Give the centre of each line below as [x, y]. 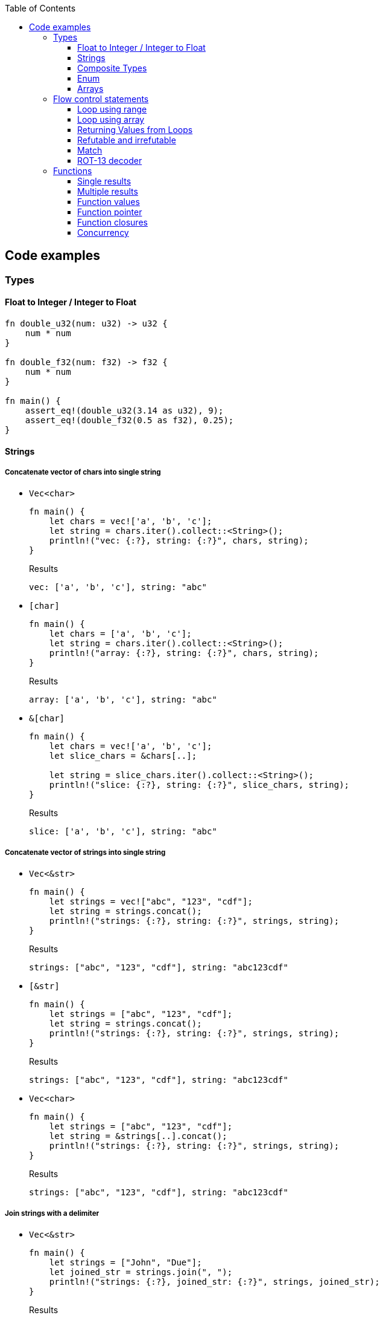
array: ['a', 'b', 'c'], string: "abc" [123, 700]
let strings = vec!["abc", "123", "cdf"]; [151, 902]
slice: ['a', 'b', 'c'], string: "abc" [123, 832]
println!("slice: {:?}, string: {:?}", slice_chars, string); [199, 785]
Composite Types [112, 68]
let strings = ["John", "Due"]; [125, 1263]
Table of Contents [40, 8]
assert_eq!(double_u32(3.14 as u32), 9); [124, 411]
